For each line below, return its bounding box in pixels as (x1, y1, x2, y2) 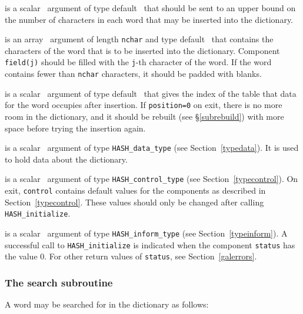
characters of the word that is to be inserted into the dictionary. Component (5, 44, 280, 56)
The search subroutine (5, 275, 113, 289)
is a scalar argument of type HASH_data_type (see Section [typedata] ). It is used (5, 141, 299, 154)
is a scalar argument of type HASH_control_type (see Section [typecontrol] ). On (5, 173, 298, 185)
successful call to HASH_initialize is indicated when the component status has (5, 238, 295, 251)
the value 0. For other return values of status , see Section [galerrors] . (5, 250, 257, 262)
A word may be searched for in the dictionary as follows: (5, 298, 209, 310)
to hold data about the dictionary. (5, 153, 128, 165)
